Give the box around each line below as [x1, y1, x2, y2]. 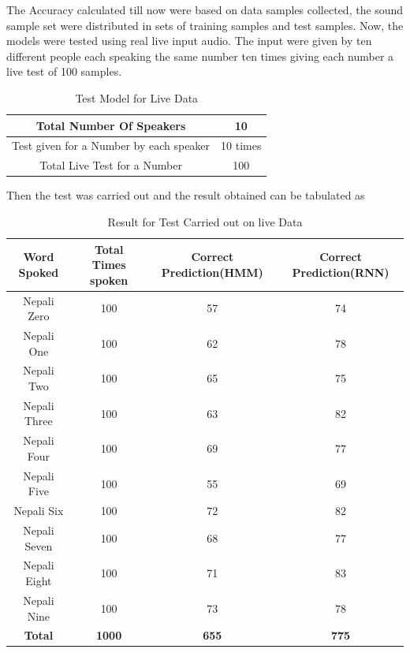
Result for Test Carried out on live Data [107, 213, 303, 229]
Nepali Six [13, 502, 64, 519]
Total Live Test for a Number [39, 157, 182, 174]
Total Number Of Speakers [35, 117, 186, 133]
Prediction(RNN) [292, 263, 389, 280]
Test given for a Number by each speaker [12, 137, 211, 154]
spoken [90, 271, 129, 288]
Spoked [18, 263, 59, 280]
